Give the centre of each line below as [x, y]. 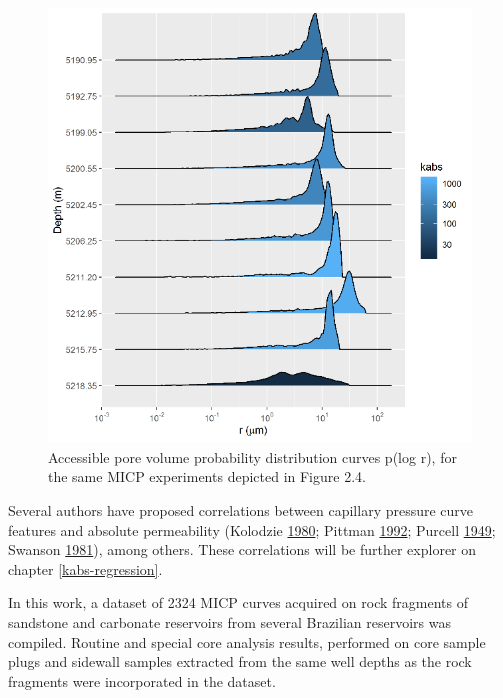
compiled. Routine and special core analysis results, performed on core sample [247, 641]
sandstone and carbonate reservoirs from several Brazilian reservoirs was [229, 622]
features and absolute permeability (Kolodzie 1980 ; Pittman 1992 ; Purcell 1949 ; [252, 529]
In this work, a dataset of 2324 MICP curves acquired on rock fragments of [238, 602]
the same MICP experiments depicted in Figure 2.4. [207, 476]
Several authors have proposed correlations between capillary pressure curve [241, 510]
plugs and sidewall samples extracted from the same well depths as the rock [240, 661]
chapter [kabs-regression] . [85, 568]
